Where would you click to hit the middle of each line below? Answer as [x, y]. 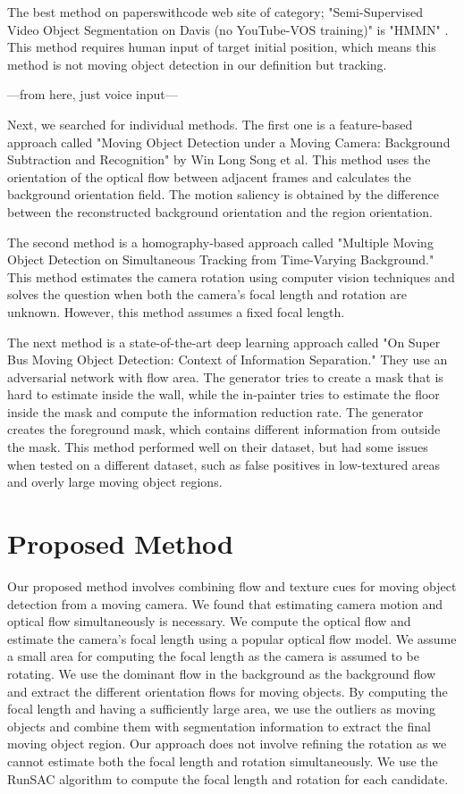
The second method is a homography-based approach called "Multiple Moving [220, 242]
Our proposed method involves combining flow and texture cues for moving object [232, 585]
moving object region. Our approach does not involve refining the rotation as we [227, 744]
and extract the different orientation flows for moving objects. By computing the [228, 691]
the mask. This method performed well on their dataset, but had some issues [218, 447]
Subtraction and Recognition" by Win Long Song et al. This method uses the [219, 159]
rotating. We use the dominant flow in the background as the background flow [222, 673]
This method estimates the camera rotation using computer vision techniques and [231, 276]
